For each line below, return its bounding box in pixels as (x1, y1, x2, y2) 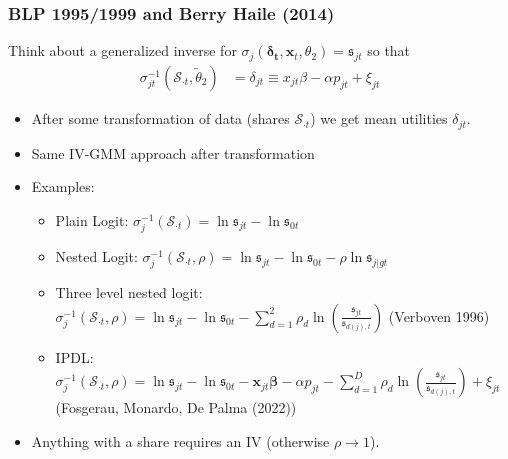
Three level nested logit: (55, 282, 203, 302)
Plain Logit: (55, 209, 129, 230)
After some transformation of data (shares (31, 108, 290, 129)
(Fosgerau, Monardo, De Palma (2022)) (55, 397, 297, 418)
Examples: (31, 176, 95, 197)
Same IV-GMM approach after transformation (31, 142, 315, 163)
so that (367, 40, 411, 61)
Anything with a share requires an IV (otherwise (31, 430, 330, 451)
